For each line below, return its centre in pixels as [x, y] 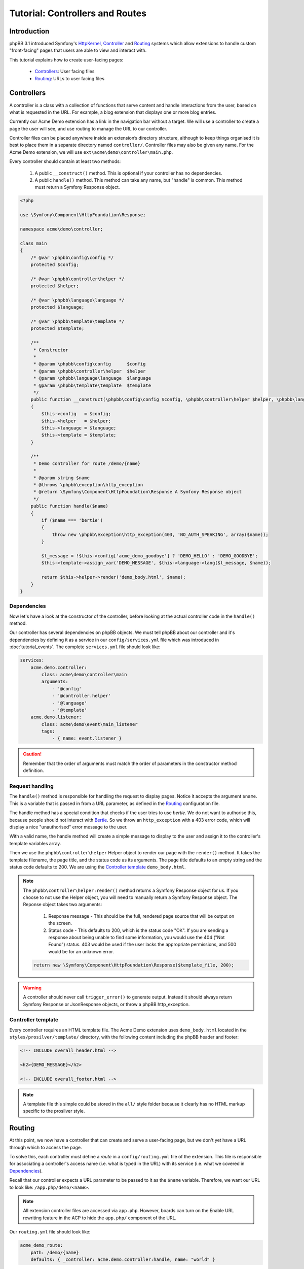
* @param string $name [61, 478]
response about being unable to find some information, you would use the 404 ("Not [137, 938]
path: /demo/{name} [55, 1252]
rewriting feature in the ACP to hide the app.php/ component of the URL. [100, 1218]
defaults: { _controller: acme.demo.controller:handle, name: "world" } [123, 1259]
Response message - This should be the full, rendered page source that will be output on [141, 916]
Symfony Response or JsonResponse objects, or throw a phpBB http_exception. [106, 1004]
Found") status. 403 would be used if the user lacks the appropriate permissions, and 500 [142, 945]
